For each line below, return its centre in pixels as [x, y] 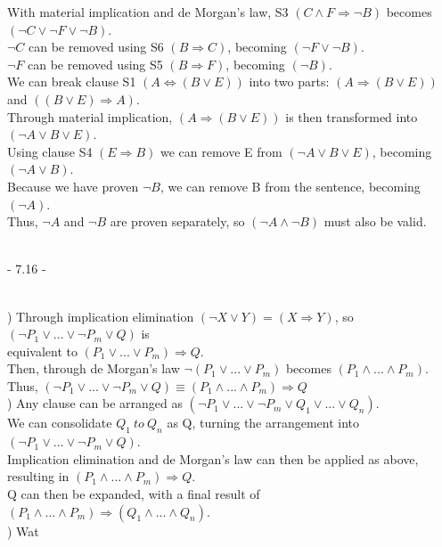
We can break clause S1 [72, 82]
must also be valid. [375, 221]
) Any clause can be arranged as [95, 403]
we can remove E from [221, 151]
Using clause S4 [50, 151]
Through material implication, [90, 116]
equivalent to [42, 351]
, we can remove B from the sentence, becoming [290, 186]
